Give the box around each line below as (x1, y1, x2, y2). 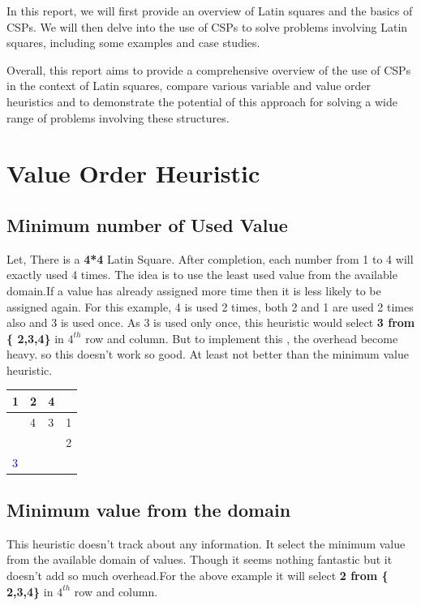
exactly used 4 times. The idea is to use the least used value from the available (6, 266, 397, 283)
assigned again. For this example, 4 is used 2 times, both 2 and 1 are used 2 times (6, 298, 414, 315)
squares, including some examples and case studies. (6, 34, 260, 51)
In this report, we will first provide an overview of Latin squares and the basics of (6, 2, 413, 19)
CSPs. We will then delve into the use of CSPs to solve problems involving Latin (6, 18, 408, 35)
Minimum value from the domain (6, 497, 291, 522)
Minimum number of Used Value (6, 212, 288, 237)
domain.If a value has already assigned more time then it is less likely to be (6, 282, 381, 299)
